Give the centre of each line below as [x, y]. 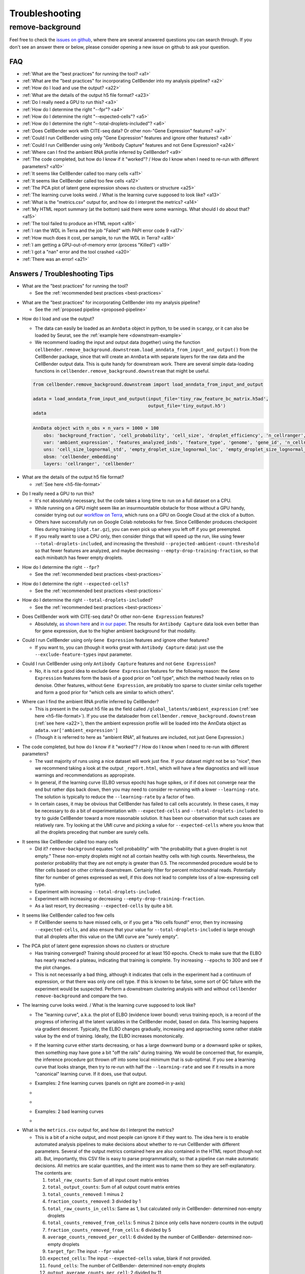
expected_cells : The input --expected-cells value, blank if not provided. [129, 1258]
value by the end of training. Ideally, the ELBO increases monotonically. [109, 1036]
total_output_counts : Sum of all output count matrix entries [114, 1187]
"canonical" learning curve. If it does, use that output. [91, 1074]
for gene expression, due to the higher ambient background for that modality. [116, 631]
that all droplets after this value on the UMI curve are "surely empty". [107, 936]
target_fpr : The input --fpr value [86, 1251]
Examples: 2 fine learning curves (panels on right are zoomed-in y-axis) [110, 1083]
